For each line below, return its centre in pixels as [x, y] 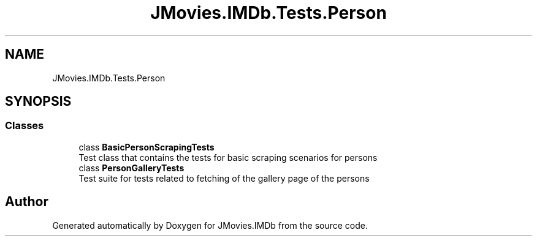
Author [27, 202]
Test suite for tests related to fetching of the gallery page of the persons [224, 178]
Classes [25, 126]
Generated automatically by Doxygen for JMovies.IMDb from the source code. [210, 225]
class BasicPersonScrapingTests [147, 147]
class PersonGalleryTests [131, 168]
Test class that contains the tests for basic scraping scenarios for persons [228, 157]
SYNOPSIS [38, 102]
